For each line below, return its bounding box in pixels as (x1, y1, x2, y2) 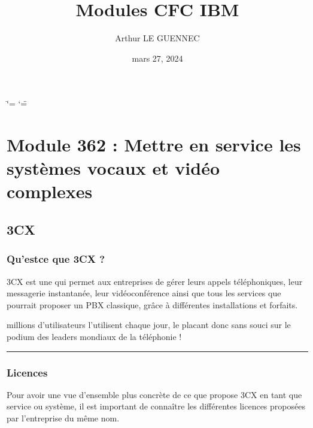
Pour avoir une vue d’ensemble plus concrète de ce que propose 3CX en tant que (7, 388, 302, 400)
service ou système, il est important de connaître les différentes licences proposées (7, 400, 305, 412)
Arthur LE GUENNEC (115, 32, 200, 44)
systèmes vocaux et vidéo (7, 156, 220, 180)
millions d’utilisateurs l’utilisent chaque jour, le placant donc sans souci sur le (7, 318, 291, 331)
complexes (7, 179, 93, 204)
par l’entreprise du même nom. (7, 412, 120, 424)
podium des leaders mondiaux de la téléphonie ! (7, 330, 182, 343)
